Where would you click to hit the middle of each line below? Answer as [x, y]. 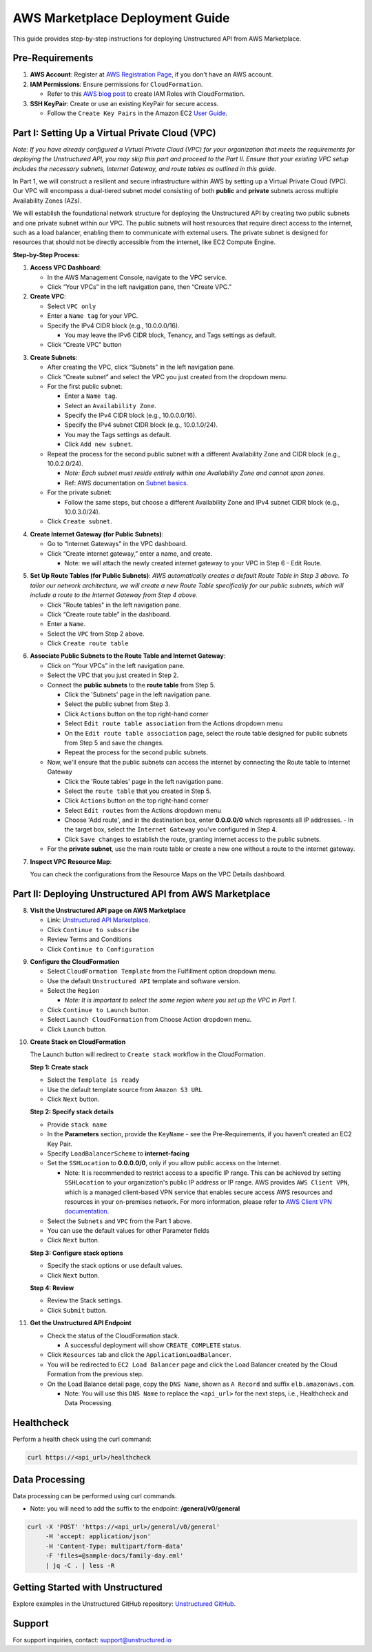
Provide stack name [77, 1125]
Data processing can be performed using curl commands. [95, 1495]
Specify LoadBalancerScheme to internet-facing [118, 1153]
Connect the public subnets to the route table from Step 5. [131, 685]
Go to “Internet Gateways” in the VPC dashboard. [117, 544]
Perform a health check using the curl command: [82, 1439]
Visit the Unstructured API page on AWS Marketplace [108, 910]
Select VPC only [72, 306]
